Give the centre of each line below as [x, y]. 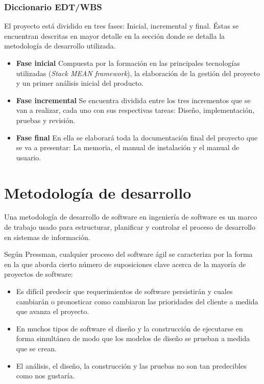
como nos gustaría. [45, 376]
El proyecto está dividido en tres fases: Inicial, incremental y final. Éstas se [122, 26]
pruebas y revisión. [46, 120]
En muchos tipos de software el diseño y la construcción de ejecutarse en [129, 328]
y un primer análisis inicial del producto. [80, 83]
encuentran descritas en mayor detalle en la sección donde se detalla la [115, 35]
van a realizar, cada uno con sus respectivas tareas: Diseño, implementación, [135, 110]
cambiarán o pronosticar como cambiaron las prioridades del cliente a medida [137, 301]
